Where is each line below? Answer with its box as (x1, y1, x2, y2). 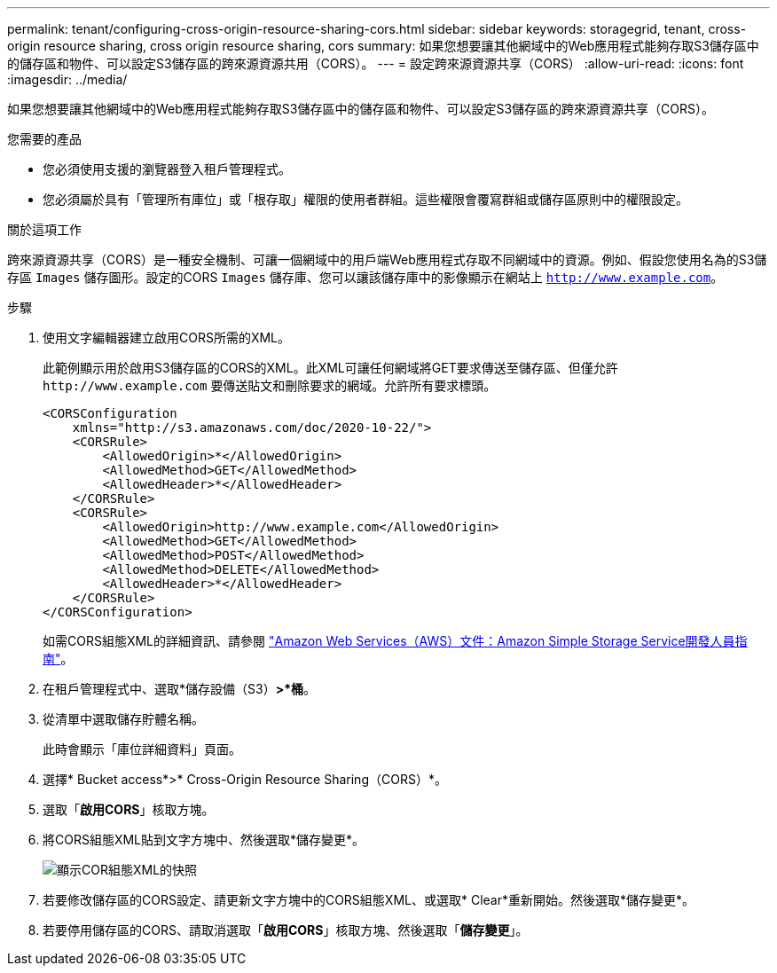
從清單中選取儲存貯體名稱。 (43, 711, 204, 726)
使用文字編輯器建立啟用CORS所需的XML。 (43, 330, 291, 345)
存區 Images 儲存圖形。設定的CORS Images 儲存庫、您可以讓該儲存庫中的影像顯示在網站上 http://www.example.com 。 (7, 270, 724, 285)
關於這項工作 (7, 222, 82, 237)
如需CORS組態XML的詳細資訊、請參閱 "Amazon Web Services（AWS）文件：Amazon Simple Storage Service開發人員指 (43, 633, 748, 648)
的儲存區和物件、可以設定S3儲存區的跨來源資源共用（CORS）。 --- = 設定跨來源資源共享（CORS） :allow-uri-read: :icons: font (7, 56, 744, 71)
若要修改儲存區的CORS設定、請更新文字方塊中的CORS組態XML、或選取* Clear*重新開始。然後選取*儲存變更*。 (43, 892, 695, 907)
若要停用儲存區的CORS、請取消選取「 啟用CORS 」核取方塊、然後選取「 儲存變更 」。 (43, 922, 529, 938)
